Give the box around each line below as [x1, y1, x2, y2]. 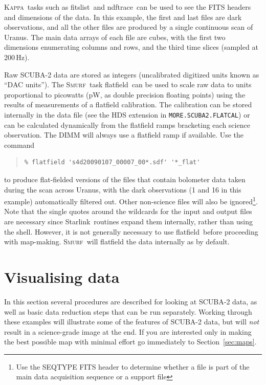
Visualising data [4, 266, 120, 287]
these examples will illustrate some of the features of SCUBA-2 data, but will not [4, 316, 259, 327]
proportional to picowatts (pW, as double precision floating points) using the [4, 89, 246, 100]
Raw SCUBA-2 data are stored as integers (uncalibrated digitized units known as [4, 69, 259, 80]
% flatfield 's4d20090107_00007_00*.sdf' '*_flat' [24, 159, 201, 166]
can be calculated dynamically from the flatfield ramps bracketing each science [4, 119, 250, 130]
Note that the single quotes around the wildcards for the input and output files [4, 206, 252, 217]
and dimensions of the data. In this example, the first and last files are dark [4, 11, 242, 22]
